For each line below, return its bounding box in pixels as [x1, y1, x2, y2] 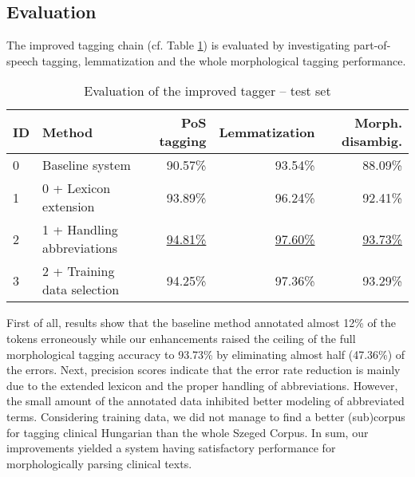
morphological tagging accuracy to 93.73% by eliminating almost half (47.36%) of [6, 345, 405, 362]
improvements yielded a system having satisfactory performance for [6, 440, 336, 456]
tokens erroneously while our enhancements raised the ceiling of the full [6, 329, 356, 346]
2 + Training [42, 262, 115, 281]
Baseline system [42, 156, 131, 175]
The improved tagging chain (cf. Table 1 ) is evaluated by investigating [6, 37, 350, 53]
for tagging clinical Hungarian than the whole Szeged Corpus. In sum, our [6, 424, 369, 440]
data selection [42, 280, 120, 299]
